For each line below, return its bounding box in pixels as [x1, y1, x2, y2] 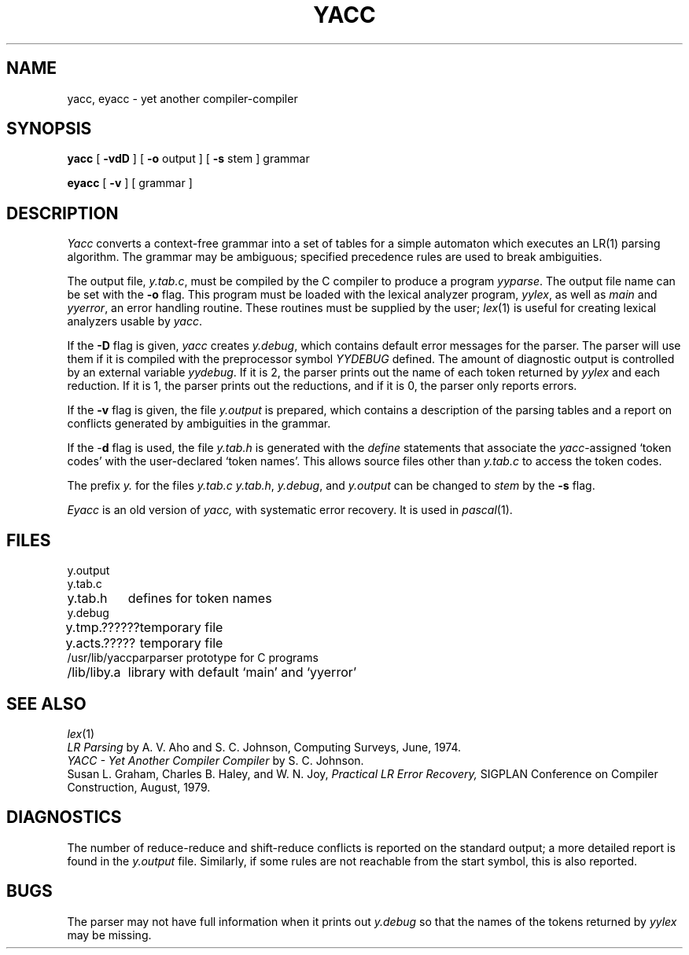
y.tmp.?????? [65, 619, 140, 636]
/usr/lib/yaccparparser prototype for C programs [67, 651, 319, 665]
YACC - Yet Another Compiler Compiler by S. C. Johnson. [67, 753, 364, 767]
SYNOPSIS [6, 119, 92, 139]
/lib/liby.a [67, 664, 121, 681]
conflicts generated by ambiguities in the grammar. [67, 417, 331, 431]
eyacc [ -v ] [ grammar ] [67, 176, 193, 190]
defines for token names [127, 590, 272, 607]
